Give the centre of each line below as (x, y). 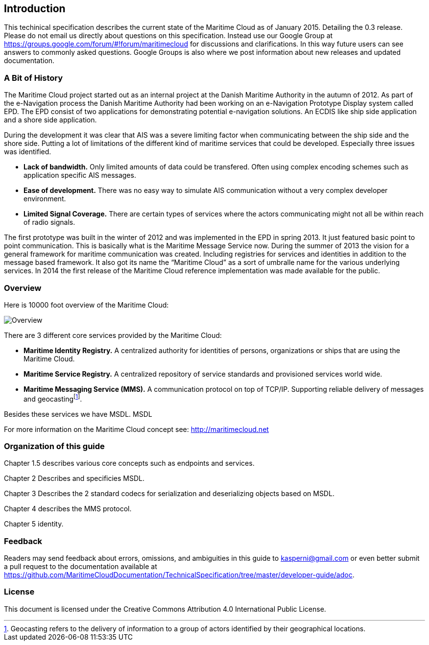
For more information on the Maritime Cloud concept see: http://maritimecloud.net (136, 429)
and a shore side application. (50, 120)
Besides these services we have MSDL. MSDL (78, 414)
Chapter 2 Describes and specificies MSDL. (74, 478)
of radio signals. (49, 222)
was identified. (28, 152)
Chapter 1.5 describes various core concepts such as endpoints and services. (129, 463)
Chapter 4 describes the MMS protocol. (68, 509)
